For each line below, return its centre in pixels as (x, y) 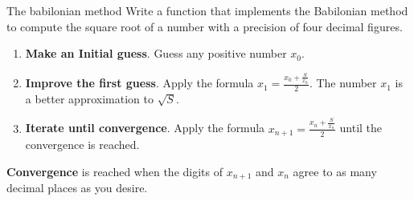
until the (361, 128)
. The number (343, 83)
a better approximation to (89, 98)
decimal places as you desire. (77, 188)
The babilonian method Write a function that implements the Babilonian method (207, 10)
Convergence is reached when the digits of (115, 171)
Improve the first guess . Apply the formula (139, 83)
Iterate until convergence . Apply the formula (145, 128)
